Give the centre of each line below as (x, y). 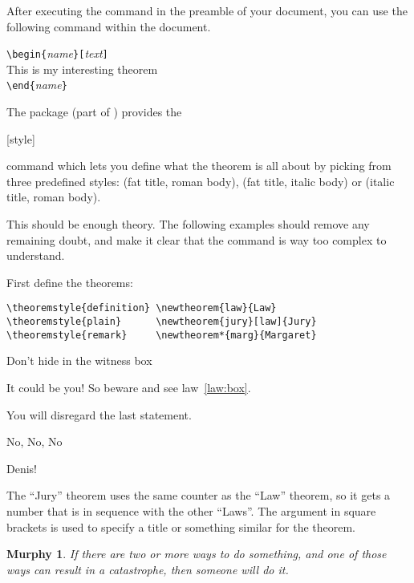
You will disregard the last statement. (99, 414)
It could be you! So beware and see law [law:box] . (129, 387)
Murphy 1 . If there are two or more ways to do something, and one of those (197, 554)
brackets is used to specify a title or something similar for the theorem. (181, 526)
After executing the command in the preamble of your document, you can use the (207, 10)
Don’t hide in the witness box (79, 360)
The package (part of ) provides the (94, 112)
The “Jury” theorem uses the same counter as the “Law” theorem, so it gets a (199, 495)
